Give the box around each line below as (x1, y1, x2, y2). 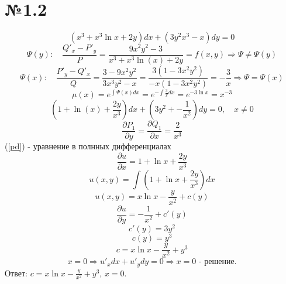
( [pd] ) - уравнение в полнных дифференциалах (5, 140, 171, 152)
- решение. (198, 258, 237, 266)
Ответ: (5, 266, 27, 279)
